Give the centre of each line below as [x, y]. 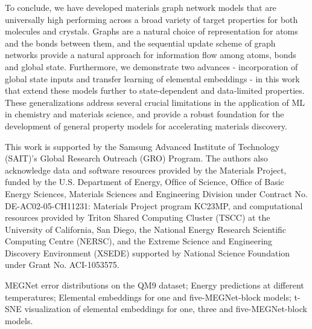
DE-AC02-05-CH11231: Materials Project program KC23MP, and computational [154, 205]
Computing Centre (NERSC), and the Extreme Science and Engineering [139, 241]
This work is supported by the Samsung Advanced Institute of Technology [142, 146]
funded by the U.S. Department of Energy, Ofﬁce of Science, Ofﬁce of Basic [145, 182]
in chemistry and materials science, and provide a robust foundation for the [145, 114]
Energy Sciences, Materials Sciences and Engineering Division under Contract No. [156, 193]
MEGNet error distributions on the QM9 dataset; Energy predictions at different [154, 285]
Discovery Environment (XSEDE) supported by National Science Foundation [148, 252]
